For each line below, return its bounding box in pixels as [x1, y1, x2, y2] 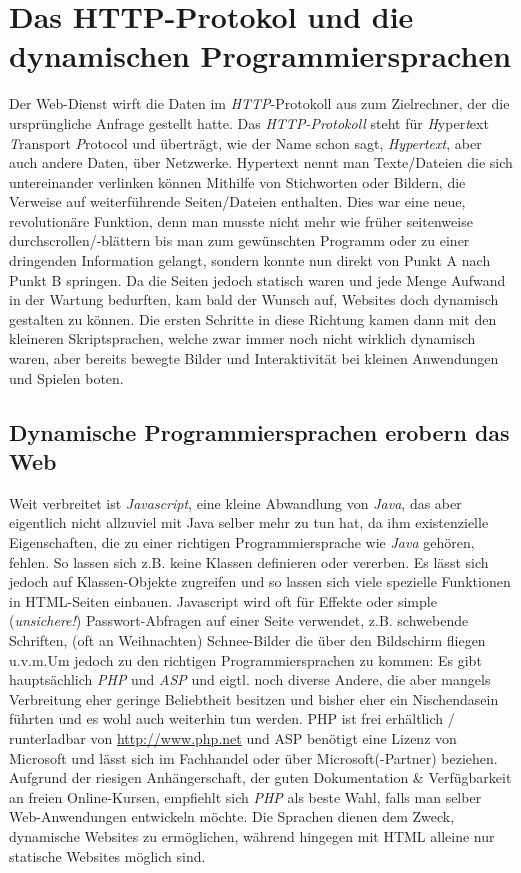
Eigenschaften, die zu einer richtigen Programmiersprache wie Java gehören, [9, 532, 475, 552]
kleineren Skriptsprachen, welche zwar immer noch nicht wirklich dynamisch [9, 328, 476, 349]
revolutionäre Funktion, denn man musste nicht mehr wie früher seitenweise [9, 210, 473, 231]
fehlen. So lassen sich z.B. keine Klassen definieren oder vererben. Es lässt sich [9, 551, 489, 572]
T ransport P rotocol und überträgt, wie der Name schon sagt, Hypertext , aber [9, 132, 482, 153]
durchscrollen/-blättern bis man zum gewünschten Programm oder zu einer [9, 230, 470, 251]
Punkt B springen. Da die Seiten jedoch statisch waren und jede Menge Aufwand [9, 269, 506, 290]
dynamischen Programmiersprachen [9, 35, 512, 76]
